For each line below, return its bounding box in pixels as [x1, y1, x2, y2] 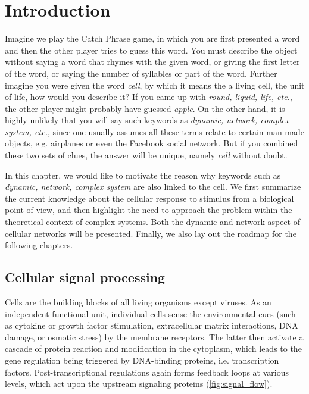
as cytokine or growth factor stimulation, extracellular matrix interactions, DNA [5, 319, 298, 332]
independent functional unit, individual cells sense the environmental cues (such [5, 307, 296, 320]
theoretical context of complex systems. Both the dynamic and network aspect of [5, 215, 300, 228]
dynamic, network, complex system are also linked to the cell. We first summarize [5, 180, 301, 193]
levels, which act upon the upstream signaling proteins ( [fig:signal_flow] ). [5, 377, 273, 390]
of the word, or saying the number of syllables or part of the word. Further [5, 67, 277, 79]
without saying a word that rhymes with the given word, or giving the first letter [5, 55, 300, 68]
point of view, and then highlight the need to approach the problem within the [5, 204, 292, 216]
